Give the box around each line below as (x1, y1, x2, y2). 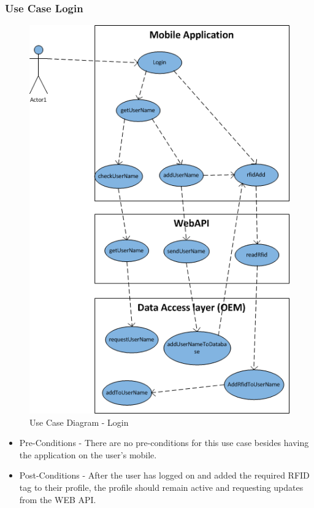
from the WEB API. (19, 493, 96, 506)
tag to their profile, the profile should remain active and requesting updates (19, 480, 304, 493)
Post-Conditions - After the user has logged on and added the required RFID (19, 469, 310, 482)
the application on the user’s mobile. (19, 448, 157, 461)
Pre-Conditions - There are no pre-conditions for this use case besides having (19, 436, 309, 449)
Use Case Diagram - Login (29, 415, 129, 428)
